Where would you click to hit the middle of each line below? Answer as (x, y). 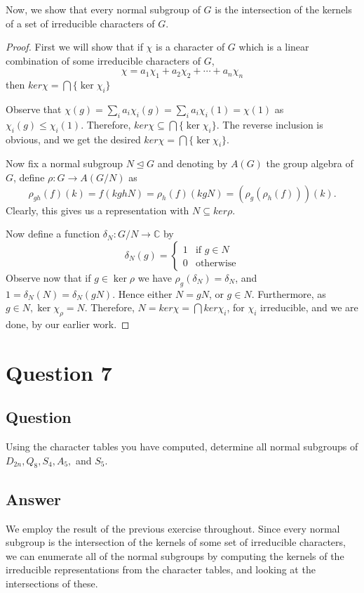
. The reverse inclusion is (270, 124)
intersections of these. (52, 584)
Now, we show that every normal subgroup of (103, 9)
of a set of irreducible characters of (80, 23)
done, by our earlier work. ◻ (68, 324)
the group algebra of (310, 163)
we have (155, 277)
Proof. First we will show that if (74, 47)
